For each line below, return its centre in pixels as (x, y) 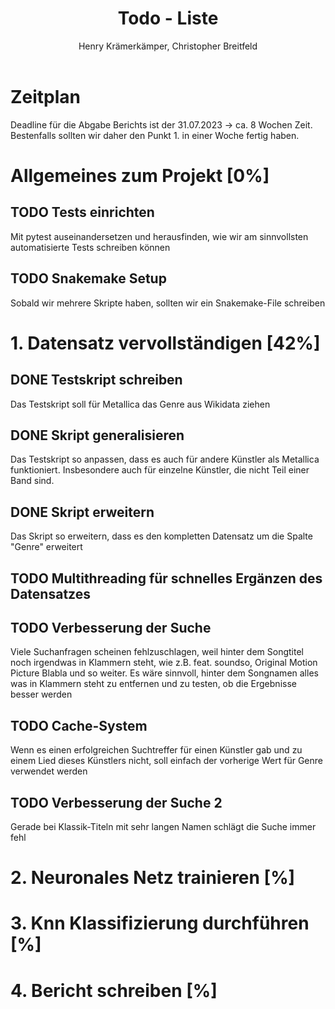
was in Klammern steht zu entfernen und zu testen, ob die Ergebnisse (153, 684)
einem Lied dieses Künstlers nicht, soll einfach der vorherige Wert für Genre (166, 761)
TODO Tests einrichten (82, 212)
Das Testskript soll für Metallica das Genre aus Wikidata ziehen (140, 404)
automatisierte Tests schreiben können (90, 247)
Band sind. (32, 481)
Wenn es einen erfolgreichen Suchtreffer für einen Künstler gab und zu (156, 750)
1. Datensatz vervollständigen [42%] (165, 343)
